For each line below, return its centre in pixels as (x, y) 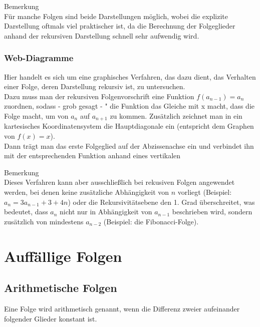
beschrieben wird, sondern (212, 212)
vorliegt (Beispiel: (205, 192)
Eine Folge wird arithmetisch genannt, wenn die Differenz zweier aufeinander (122, 308)
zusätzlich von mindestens (44, 221)
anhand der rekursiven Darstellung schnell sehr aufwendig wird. (102, 35)
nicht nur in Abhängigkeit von (106, 212)
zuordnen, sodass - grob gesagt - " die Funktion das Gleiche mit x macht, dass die (129, 106)
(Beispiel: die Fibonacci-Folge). (151, 221)
